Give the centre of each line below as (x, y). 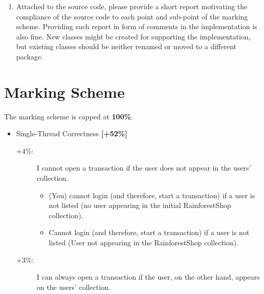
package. (29, 56)
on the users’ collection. (73, 287)
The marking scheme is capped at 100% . (69, 116)
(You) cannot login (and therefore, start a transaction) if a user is (152, 195)
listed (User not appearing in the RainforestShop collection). (144, 243)
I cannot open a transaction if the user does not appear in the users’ (144, 168)
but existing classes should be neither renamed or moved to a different (126, 46)
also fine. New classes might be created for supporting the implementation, (133, 36)
